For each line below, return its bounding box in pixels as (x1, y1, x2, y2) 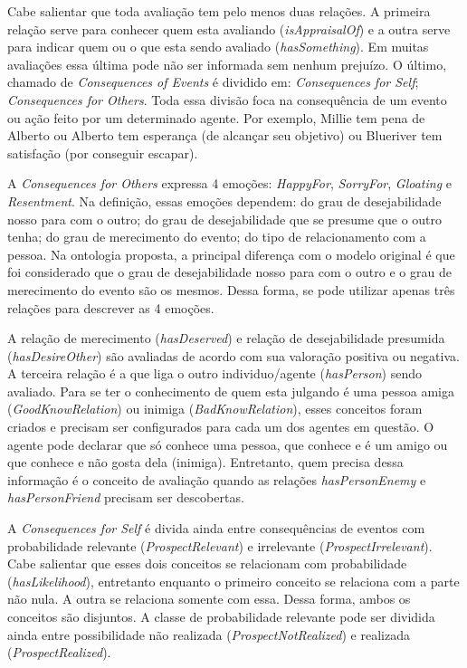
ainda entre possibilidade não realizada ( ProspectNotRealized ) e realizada (7, 625, 410, 644)
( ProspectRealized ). (7, 643, 111, 662)
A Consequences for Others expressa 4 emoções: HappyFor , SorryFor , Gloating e (7, 174, 452, 193)
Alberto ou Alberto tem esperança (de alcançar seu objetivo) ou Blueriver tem (7, 126, 443, 145)
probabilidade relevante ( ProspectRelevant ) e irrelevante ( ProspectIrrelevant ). (7, 536, 433, 555)
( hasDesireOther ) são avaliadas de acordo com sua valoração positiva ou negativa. (7, 346, 460, 365)
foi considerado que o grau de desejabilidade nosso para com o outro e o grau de (7, 262, 452, 282)
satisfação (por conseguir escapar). (7, 143, 198, 162)
